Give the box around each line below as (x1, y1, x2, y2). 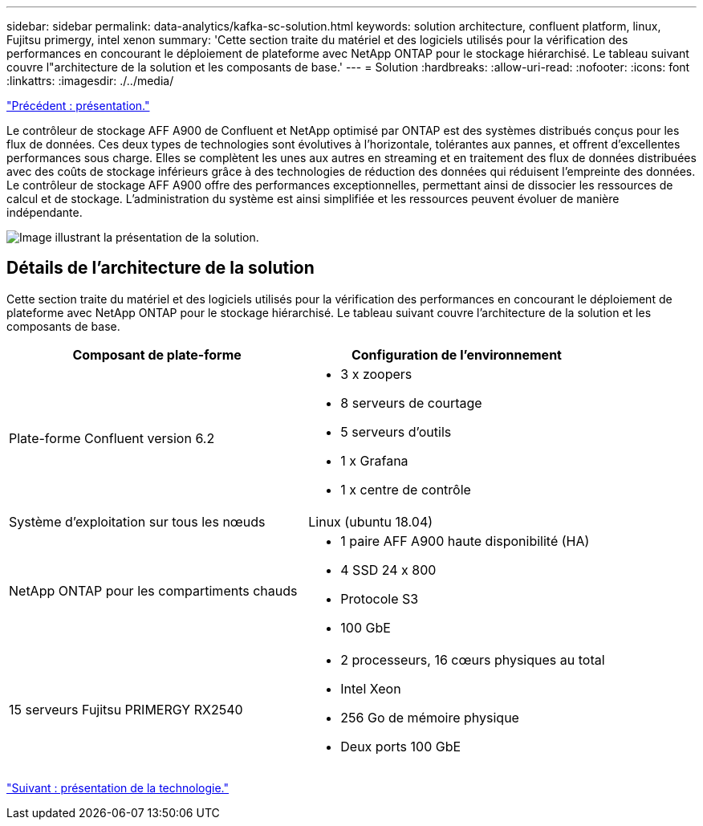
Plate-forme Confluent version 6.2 (9, 429, 215, 446)
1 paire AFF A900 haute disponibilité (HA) (340, 532, 590, 549)
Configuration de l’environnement (351, 346, 562, 363)
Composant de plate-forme (72, 346, 242, 363)
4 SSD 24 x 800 (340, 561, 437, 578)
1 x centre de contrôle (340, 481, 471, 498)
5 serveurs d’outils (340, 423, 452, 440)
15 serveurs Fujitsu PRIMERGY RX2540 (9, 701, 243, 718)
